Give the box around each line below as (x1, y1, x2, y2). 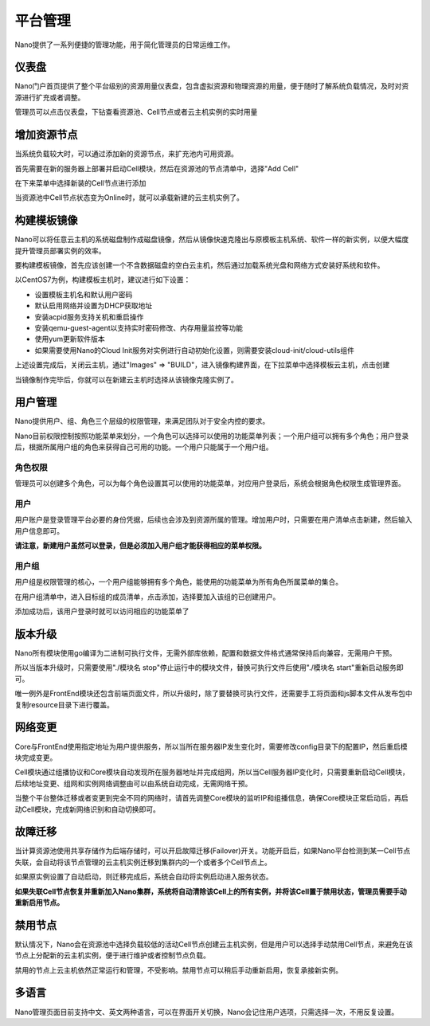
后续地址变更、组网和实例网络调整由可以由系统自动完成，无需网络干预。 (14, 778, 252, 788)
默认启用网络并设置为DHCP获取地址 (34, 301, 153, 311)
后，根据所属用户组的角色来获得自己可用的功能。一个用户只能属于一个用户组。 (14, 442, 273, 452)
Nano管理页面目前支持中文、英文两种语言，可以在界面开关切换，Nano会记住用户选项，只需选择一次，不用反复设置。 (14, 1007, 399, 1016)
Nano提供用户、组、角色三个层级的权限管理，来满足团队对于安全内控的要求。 (14, 417, 270, 426)
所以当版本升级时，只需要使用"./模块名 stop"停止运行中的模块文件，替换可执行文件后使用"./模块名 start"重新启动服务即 (14, 663, 404, 672)
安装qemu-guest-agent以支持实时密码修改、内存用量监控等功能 (34, 323, 243, 332)
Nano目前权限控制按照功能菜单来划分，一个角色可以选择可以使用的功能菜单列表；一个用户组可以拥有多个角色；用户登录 (14, 431, 409, 441)
